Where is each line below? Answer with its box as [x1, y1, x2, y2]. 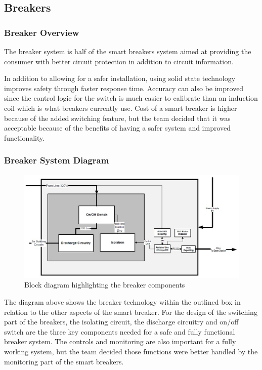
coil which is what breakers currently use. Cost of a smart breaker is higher [4, 102, 237, 113]
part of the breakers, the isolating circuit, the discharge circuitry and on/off [4, 316, 239, 327]
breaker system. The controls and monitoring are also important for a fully [4, 336, 236, 347]
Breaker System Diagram [4, 154, 109, 167]
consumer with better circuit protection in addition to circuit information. [4, 56, 234, 66]
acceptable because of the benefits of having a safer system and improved [4, 122, 231, 133]
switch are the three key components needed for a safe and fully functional [4, 326, 235, 337]
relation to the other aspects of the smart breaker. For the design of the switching [4, 306, 257, 317]
